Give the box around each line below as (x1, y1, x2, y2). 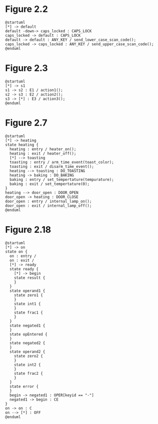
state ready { (9, 266, 39, 271)
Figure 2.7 (5, 117, 48, 129)
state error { (9, 384, 39, 389)
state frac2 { (14, 371, 43, 376)
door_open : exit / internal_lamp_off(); (5, 203, 92, 208)
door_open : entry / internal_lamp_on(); (5, 199, 92, 204)
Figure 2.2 (5, 3, 48, 15)
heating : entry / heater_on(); (9, 147, 77, 152)
